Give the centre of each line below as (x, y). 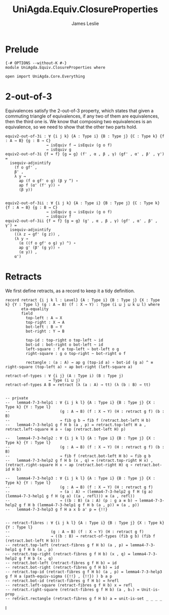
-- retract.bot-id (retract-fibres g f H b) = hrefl (62, 581)
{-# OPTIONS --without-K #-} (36, 63)
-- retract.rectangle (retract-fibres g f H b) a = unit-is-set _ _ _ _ (84, 598)
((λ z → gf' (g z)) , (37, 234)
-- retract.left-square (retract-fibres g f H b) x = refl (69, 585)
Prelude (22, 49)
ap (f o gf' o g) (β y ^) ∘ (48, 181)
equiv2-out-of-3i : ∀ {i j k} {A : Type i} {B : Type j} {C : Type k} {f (85, 136)
